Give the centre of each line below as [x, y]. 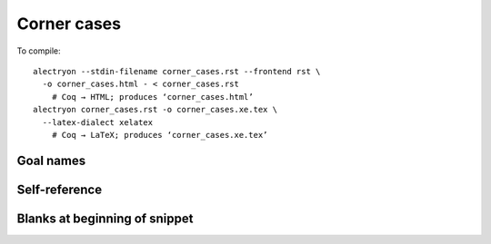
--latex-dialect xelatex [98, 122]
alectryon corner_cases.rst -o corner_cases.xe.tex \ [155, 110]
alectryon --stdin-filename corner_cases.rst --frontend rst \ [177, 71]
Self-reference [60, 189]
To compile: [39, 51]
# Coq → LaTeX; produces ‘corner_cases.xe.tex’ [160, 135]
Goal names [51, 160]
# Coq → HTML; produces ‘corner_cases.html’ [152, 97]
